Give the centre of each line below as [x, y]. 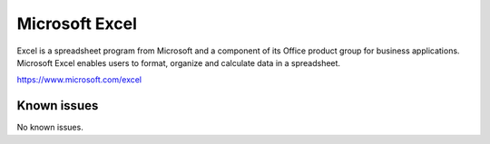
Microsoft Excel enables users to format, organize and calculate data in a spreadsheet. [178, 62]
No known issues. [50, 128]
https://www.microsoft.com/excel [79, 80]
